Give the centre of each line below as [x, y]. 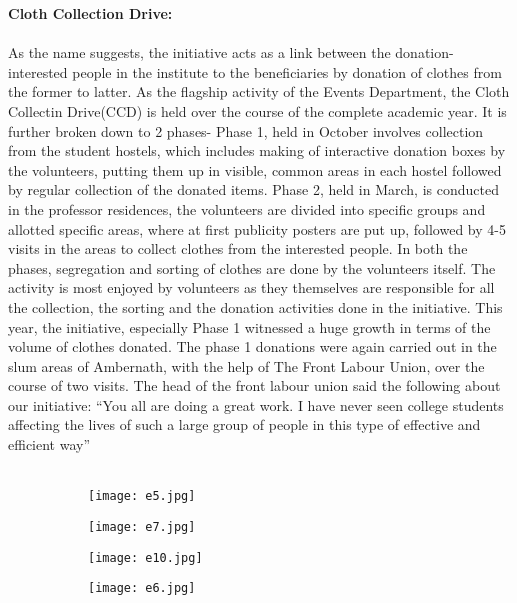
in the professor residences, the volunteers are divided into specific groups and [247, 208]
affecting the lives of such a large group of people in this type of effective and [244, 424]
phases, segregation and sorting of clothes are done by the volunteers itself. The [252, 267]
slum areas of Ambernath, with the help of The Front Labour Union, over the [246, 365]
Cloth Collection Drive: [90, 13]
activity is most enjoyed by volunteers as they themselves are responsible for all [251, 287]
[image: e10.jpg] [145, 557]
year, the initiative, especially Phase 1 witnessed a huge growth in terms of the [249, 326]
